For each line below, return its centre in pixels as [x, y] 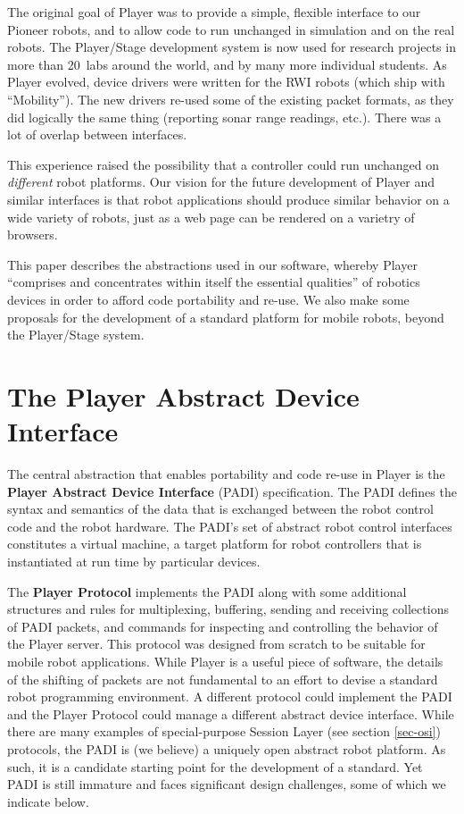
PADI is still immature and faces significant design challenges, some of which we [227, 784]
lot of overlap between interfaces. [97, 134]
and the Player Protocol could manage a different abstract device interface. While [231, 713]
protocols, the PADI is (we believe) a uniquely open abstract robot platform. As [227, 748]
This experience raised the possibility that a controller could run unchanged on [223, 164]
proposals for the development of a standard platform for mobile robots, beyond [226, 317]
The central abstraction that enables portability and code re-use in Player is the [226, 474]
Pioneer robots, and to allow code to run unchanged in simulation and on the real [231, 29]
